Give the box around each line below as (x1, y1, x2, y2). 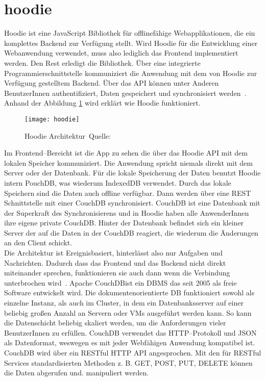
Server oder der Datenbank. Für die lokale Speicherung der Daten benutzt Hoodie (4, 167, 261, 178)
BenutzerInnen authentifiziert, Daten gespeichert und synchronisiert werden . (4, 87, 247, 98)
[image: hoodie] (25, 115, 80, 123)
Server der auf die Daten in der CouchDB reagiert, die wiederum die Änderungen (4, 227, 258, 238)
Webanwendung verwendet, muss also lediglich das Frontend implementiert (4, 47, 238, 58)
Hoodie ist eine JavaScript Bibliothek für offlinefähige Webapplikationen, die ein (4, 28, 255, 38)
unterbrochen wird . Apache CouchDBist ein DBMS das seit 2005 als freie (4, 277, 237, 288)
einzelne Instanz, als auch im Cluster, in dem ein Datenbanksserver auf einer (4, 297, 244, 308)
